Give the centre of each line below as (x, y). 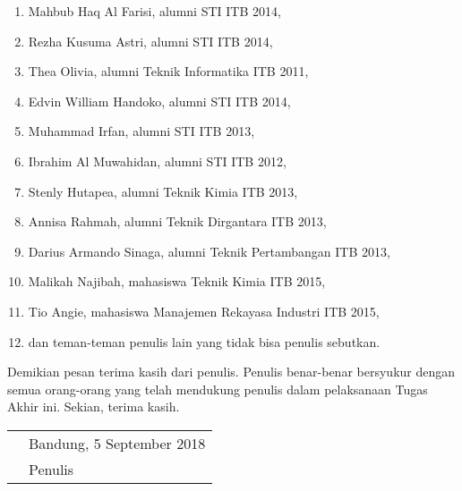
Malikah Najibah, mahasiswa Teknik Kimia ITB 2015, (177, 281)
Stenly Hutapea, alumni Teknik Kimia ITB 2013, (163, 191)
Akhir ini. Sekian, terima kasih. (94, 406)
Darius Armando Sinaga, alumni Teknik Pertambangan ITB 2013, (209, 251)
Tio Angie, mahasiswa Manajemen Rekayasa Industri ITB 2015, (204, 311)
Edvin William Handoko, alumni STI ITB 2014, (159, 101)
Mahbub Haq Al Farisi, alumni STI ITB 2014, (154, 11)
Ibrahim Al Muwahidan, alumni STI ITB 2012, (157, 161)
